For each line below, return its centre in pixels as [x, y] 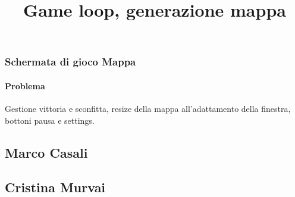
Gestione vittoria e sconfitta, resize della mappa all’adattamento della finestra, [148, 109]
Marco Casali [46, 152]
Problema [25, 85]
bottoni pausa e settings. [50, 120]
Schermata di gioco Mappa [70, 62]
